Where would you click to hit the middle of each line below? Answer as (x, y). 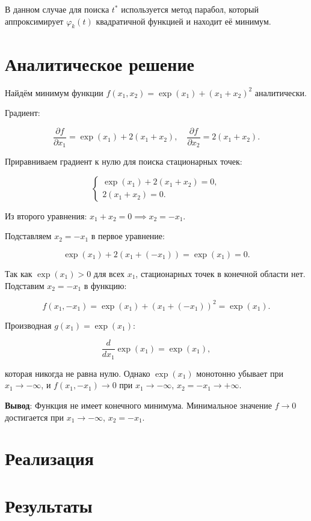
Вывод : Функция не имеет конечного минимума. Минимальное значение (138, 405)
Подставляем (28, 236)
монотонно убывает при (240, 373)
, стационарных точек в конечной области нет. (220, 273)
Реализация (49, 458)
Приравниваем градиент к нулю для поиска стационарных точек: (124, 161)
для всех (109, 273)
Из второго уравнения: (46, 215)
